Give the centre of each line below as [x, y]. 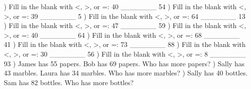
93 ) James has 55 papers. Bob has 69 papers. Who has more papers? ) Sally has [124, 63]
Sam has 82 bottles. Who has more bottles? [69, 82]
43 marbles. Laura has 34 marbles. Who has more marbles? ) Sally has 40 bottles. [126, 73]
